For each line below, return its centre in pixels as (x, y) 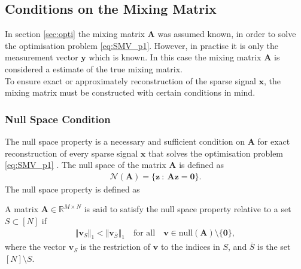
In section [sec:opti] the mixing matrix (75, 34)
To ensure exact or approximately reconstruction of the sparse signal (130, 80)
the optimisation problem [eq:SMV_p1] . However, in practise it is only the (142, 45)
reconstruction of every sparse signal (72, 153)
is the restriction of (115, 247)
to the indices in (190, 247)
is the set (274, 247)
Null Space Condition (58, 119)
